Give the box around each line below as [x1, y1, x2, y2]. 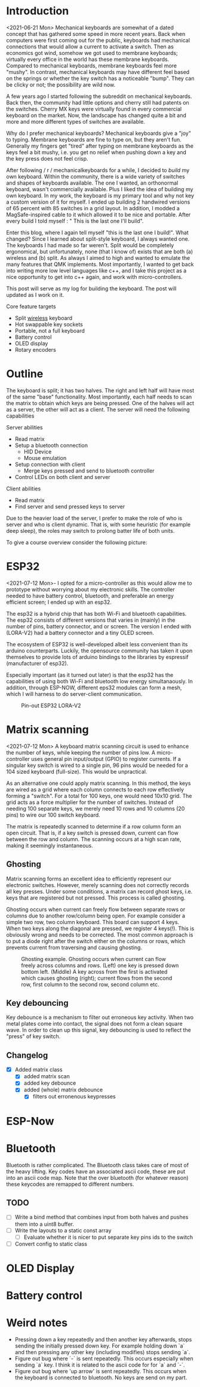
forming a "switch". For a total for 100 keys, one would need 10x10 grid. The [6, 792, 192, 799]
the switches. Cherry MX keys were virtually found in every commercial [6, 105, 182, 112]
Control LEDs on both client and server [14, 473, 110, 480]
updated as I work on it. [6, 291, 64, 298]
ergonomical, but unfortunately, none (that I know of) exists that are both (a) [6, 248, 193, 255]
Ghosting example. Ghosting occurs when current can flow [21, 955, 166, 962]
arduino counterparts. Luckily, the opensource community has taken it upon [6, 647, 193, 654]
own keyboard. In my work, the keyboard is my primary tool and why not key [6, 192, 195, 199]
